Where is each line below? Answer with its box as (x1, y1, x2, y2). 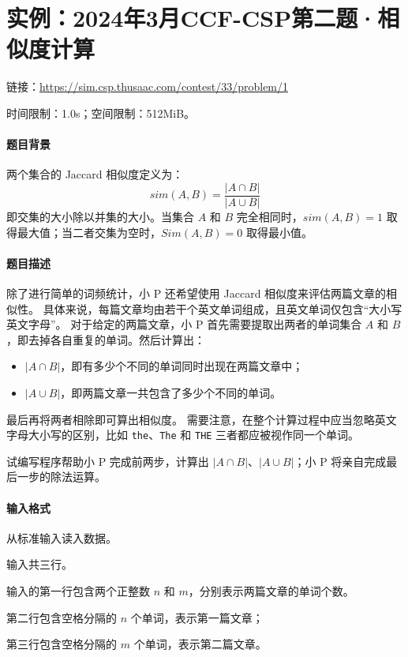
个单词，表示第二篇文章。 (133, 636, 267, 652)
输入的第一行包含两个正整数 (6, 582, 150, 599)
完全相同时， (236, 208, 303, 224)
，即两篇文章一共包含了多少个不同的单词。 (60, 384, 282, 400)
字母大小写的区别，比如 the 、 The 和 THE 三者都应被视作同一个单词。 (6, 426, 360, 443)
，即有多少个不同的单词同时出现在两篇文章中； (60, 358, 304, 374)
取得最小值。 (245, 223, 313, 240)
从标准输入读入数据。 (6, 529, 117, 546)
